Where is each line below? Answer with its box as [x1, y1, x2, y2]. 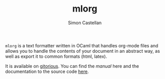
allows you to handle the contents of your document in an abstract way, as [5, 48, 160, 54]
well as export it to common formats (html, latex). [5, 53, 107, 59]
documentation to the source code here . [5, 68, 89, 74]
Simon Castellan [68, 20, 102, 26]
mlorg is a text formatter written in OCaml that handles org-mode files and [5, 42, 158, 48]
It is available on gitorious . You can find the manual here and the [5, 63, 139, 69]
